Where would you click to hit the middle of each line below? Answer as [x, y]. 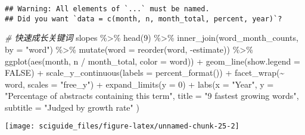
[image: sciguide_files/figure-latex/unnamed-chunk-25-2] [122, 126]
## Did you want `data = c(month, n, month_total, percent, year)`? [144, 19]
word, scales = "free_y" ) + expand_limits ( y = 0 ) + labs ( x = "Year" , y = [139, 84]
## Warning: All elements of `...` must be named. [107, 9]
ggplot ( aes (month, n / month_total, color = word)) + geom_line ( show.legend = [152, 61]
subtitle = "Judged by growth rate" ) [72, 107]
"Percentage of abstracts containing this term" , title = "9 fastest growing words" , [152, 96]
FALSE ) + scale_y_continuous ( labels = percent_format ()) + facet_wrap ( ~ [145, 73]
